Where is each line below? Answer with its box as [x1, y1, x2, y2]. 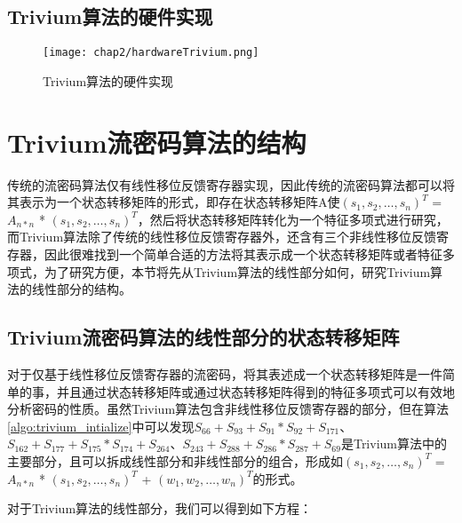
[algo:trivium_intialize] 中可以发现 [7, 416, 195, 435]
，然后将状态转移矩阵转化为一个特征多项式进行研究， [137, 210, 449, 228]
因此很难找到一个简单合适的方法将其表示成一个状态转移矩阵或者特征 [44, 244, 442, 263]
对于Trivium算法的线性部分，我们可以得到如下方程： [7, 499, 313, 518]
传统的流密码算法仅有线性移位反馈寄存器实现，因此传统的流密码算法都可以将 [7, 175, 455, 194]
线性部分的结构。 [31, 280, 131, 298]
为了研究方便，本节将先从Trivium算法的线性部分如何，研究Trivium [44, 262, 431, 281]
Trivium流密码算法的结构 [7, 123, 307, 160]
